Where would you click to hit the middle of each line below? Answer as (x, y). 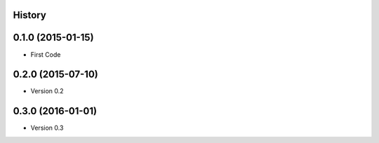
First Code (46, 54)
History (30, 15)
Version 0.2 (47, 91)
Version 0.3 (47, 128)
